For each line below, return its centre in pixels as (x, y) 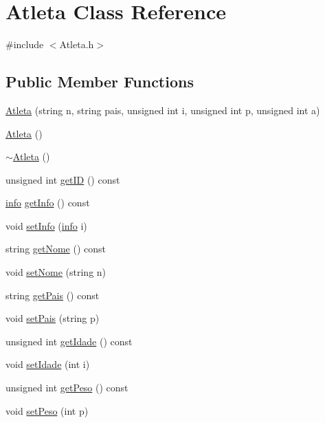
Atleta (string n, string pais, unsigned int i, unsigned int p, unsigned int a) (163, 110)
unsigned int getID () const (63, 179)
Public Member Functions (100, 82)
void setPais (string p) (53, 318)
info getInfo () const (48, 203)
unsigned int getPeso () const (67, 388)
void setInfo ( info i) (46, 225)
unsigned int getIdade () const (69, 341)
